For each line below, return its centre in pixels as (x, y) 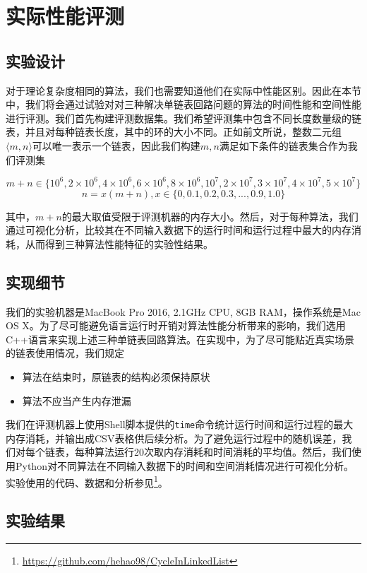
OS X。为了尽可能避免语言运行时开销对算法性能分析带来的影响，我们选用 (176, 325)
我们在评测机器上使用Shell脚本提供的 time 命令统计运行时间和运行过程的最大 (180, 424)
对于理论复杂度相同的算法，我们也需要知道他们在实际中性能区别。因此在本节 (183, 90)
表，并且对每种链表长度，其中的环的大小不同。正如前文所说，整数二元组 (174, 132)
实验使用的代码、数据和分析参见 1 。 (87, 481)
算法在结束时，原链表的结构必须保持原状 (116, 377)
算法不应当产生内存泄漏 (77, 400)
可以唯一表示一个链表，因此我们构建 (116, 145)
